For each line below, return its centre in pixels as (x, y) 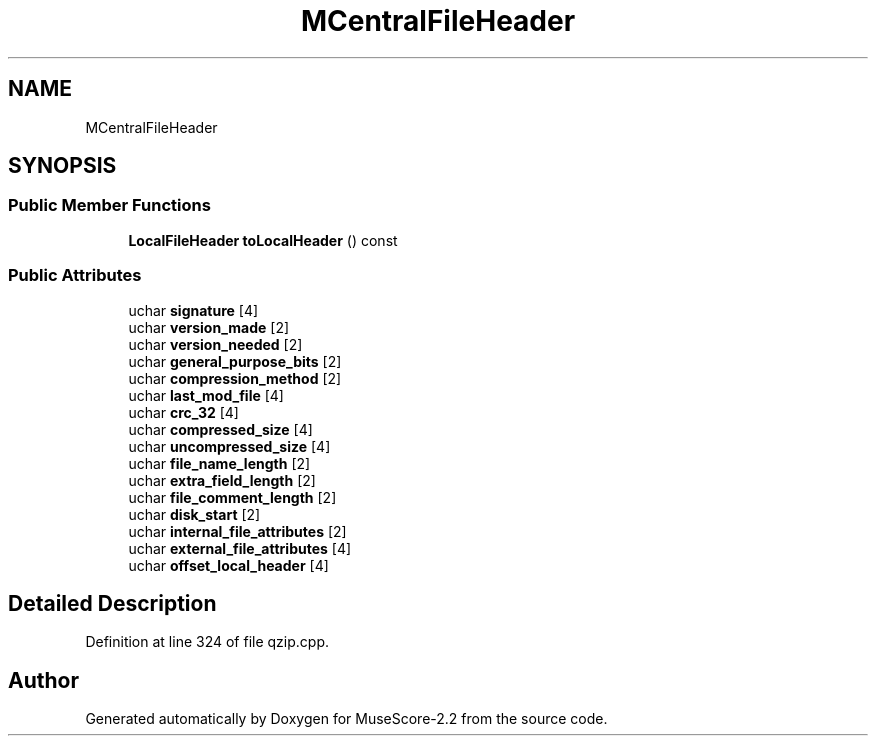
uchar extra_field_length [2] (222, 480)
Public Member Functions (109, 205)
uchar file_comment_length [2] (232, 497)
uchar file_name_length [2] (219, 463)
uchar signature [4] (193, 310)
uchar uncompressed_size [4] (229, 446)
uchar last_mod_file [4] (206, 395)
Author (43, 680)
